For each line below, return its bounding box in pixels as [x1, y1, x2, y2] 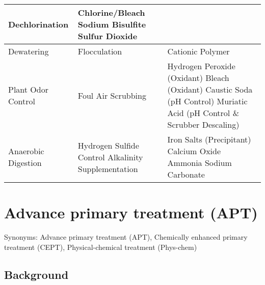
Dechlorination [8, 18, 69, 30]
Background [4, 266, 69, 282]
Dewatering [8, 45, 49, 57]
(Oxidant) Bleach [167, 72, 229, 83]
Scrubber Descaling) [167, 119, 240, 130]
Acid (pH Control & [167, 107, 240, 119]
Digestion [8, 157, 42, 168]
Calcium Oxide [167, 145, 221, 157]
